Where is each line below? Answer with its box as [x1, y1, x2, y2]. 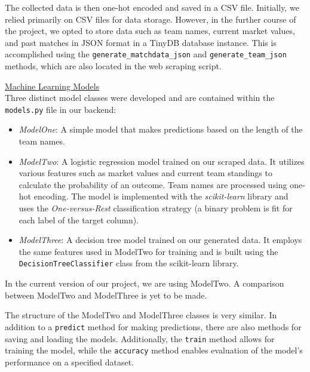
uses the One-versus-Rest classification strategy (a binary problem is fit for [19, 202, 293, 214]
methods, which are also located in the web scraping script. [5, 60, 222, 72]
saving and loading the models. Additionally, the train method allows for [5, 332, 275, 345]
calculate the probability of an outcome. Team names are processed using [19, 178, 287, 190]
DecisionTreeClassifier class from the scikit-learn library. [19, 257, 239, 269]
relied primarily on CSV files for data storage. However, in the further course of [5, 13, 296, 25]
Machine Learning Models [5, 79, 100, 92]
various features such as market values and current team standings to [19, 167, 272, 179]
